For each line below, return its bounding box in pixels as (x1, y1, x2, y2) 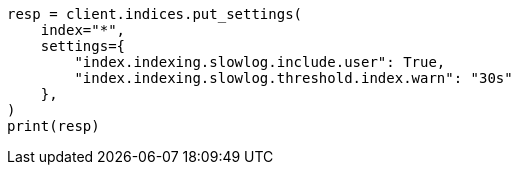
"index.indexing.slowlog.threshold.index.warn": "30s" (74, 70, 513, 86)
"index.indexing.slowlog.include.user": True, (74, 54, 446, 70)
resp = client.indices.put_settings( (7, 6, 303, 22)
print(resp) (7, 118, 100, 134)
